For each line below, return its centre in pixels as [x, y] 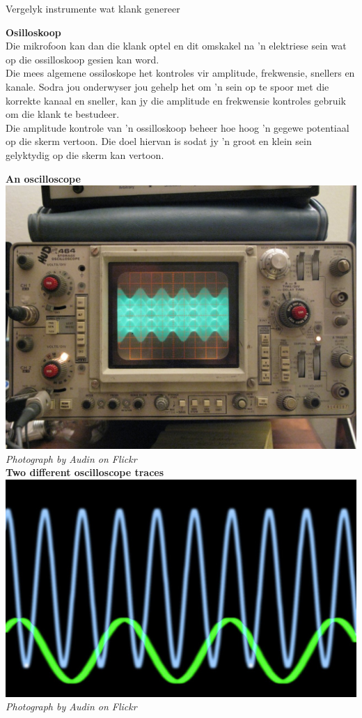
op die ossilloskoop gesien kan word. [82, 59]
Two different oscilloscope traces [85, 472]
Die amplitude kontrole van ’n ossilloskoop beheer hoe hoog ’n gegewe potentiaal [178, 127]
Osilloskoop [33, 32]
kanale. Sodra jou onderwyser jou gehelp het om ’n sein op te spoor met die [167, 86]
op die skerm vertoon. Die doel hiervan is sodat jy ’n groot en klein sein [159, 141]
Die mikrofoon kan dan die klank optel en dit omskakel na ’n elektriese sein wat [176, 46]
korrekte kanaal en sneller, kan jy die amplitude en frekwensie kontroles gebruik [176, 100]
